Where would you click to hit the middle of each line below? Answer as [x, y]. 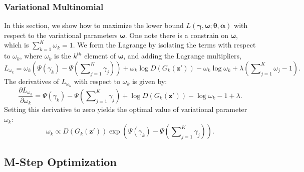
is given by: [149, 81]
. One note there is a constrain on [177, 35]
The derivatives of [32, 81]
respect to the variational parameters [61, 35]
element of [100, 56]
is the [63, 56]
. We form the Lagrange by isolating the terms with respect [164, 45]
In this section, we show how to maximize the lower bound [94, 25]
